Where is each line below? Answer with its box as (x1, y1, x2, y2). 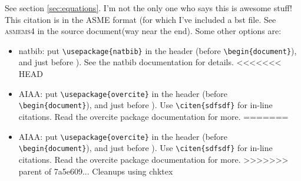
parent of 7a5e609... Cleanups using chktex (18, 165, 173, 177)
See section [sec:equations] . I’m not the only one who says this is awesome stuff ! (5, 2, 292, 14)
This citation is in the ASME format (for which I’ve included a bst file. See (5, 13, 276, 25)
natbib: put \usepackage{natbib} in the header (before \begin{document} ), (18, 44, 297, 56)
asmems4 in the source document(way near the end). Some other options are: (5, 25, 282, 37)
